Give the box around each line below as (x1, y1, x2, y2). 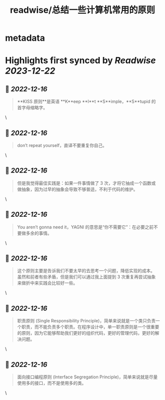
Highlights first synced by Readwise (5, 55, 156, 66)
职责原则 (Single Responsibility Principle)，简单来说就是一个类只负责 (17, 318, 156, 324)
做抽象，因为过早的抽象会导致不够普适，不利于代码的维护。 (17, 186, 138, 192)
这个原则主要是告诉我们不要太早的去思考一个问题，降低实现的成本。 (17, 268, 155, 274)
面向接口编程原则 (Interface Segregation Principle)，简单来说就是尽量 (17, 374, 158, 380)
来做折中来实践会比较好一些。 (17, 280, 78, 286)
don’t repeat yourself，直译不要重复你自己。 (17, 143, 107, 148)
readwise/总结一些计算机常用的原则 (9, 4, 156, 16)
